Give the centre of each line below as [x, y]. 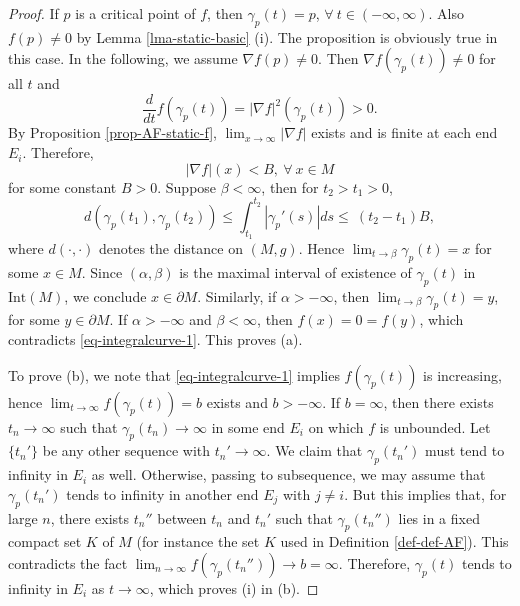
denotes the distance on [170, 247]
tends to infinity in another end [162, 493]
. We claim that [314, 450]
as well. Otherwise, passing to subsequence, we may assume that [288, 474]
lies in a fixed [439, 517]
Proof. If [33, 13]
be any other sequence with [126, 450]
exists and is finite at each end [404, 132]
